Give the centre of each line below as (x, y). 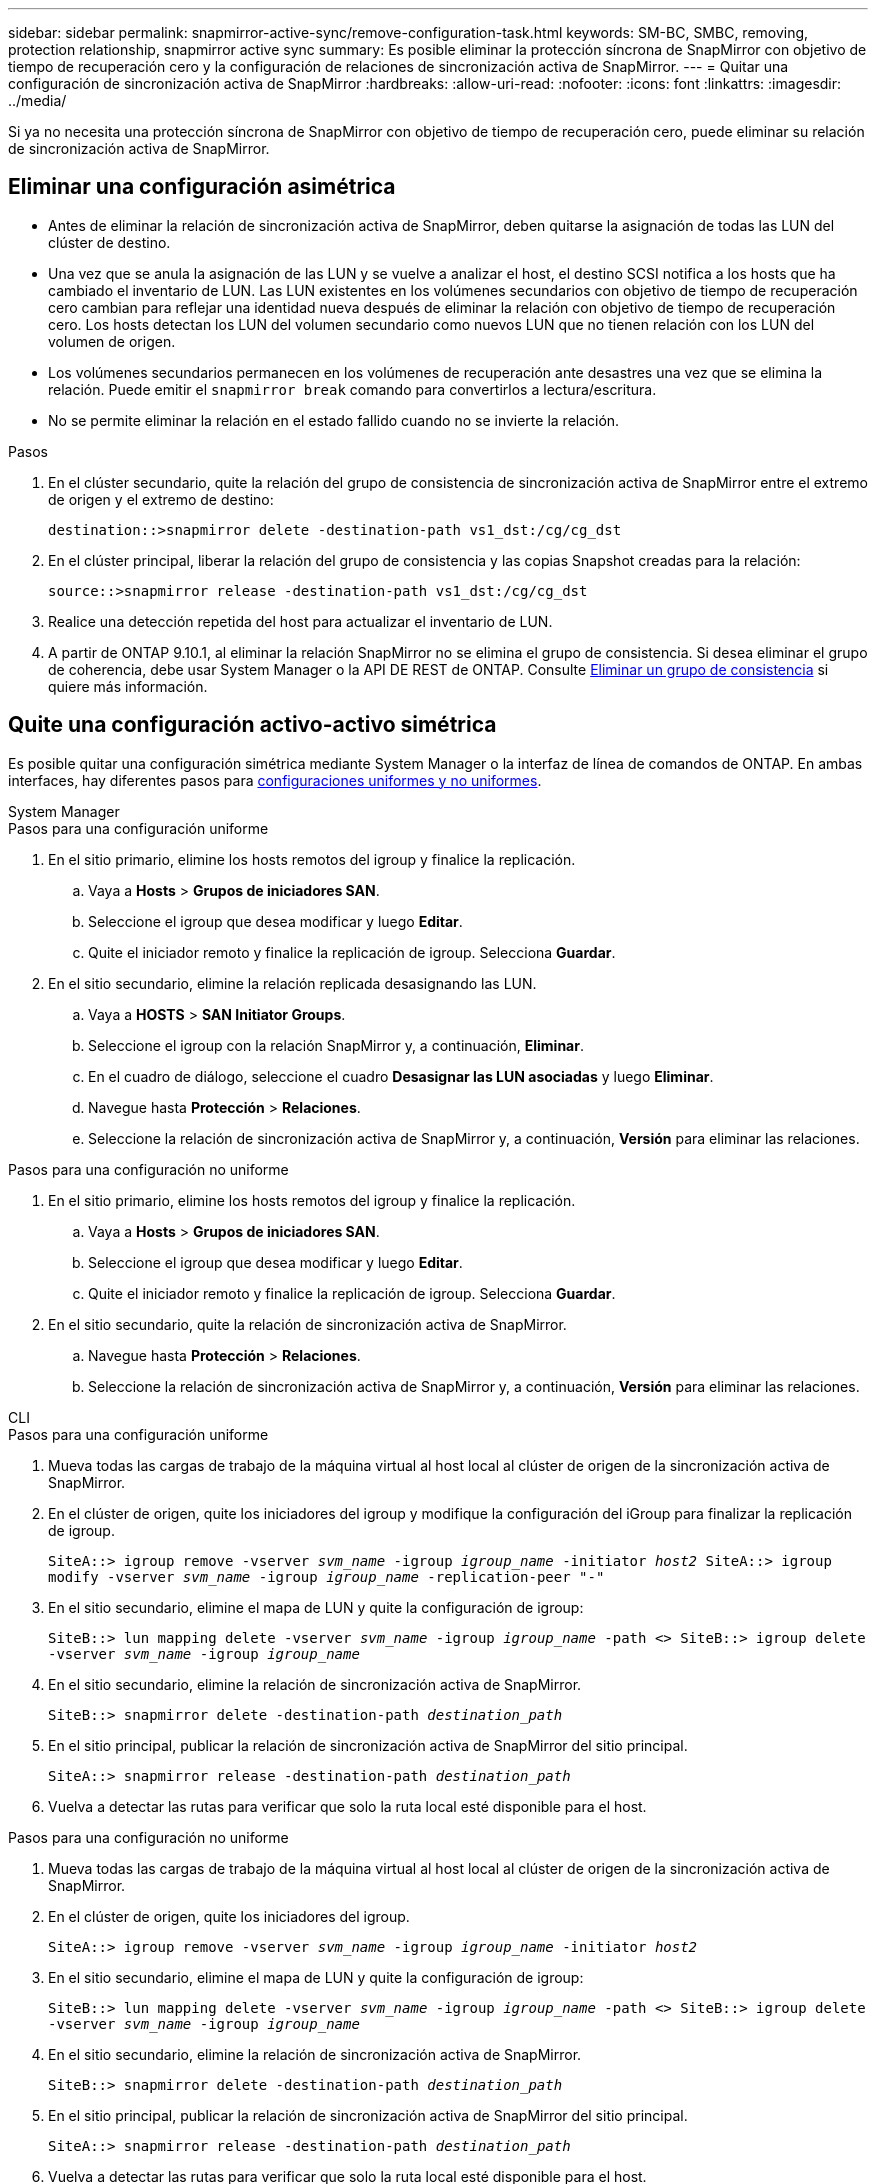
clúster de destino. (109, 242)
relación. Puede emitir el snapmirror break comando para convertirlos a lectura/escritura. (352, 389)
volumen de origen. (112, 341)
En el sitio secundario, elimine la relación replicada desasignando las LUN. (292, 983)
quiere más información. (128, 686)
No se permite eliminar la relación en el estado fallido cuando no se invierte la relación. (334, 420)
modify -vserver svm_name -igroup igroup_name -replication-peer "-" (326, 1576)
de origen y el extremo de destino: (161, 499)
